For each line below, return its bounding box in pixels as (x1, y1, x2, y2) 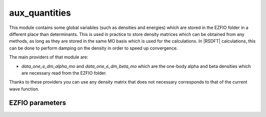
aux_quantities (9, 7, 71, 18)
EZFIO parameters (9, 99, 66, 107)
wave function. (9, 86, 39, 92)
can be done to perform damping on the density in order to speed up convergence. (9, 45, 178, 51)
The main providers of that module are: (9, 54, 89, 60)
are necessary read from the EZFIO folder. (21, 70, 107, 76)
